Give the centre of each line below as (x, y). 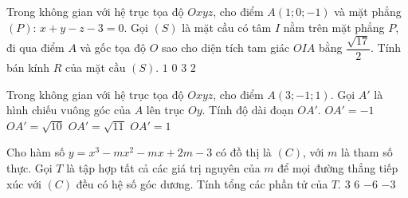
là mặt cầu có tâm (227, 27)
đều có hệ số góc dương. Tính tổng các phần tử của (202, 183)
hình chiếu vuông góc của (69, 110)
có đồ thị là (243, 152)
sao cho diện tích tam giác (226, 48)
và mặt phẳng (368, 11)
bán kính (28, 67)
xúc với (24, 183)
